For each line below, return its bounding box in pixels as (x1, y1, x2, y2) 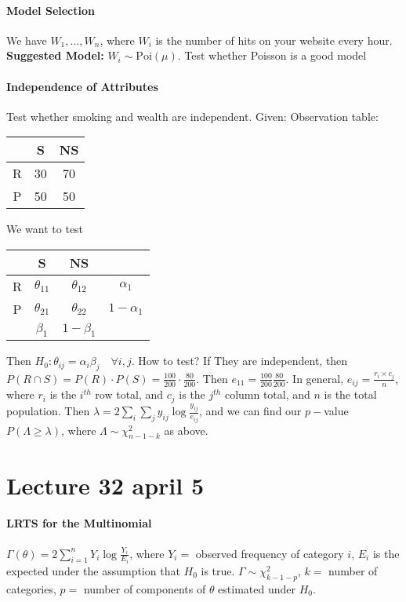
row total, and (95, 386, 164, 403)
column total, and (224, 386, 310, 403)
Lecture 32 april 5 (6, 469, 205, 501)
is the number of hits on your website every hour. (155, 31, 393, 48)
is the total (324, 386, 377, 403)
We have (6, 31, 47, 48)
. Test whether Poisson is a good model (177, 47, 367, 64)
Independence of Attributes (6, 78, 158, 94)
